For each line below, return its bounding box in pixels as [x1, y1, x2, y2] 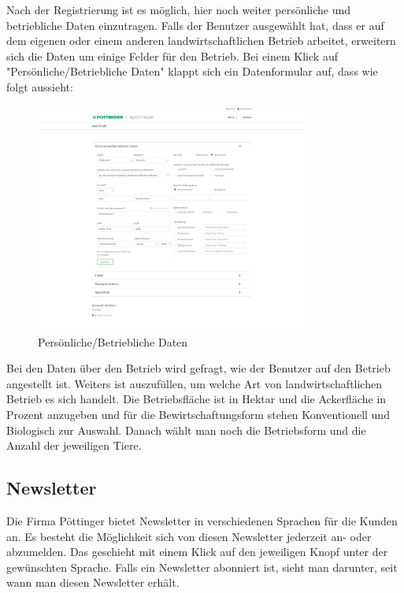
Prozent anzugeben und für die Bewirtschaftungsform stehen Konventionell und [6, 406, 390, 423]
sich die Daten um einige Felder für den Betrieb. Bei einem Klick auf [6, 47, 338, 64]
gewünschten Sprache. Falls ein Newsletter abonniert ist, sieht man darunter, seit [6, 558, 398, 575]
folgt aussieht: [6, 78, 73, 95]
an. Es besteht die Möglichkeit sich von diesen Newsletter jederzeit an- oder [6, 528, 372, 544]
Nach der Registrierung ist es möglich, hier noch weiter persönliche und [6, 2, 351, 17]
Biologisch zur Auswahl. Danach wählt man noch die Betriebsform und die [6, 421, 366, 438]
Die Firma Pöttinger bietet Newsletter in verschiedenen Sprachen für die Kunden [6, 513, 398, 529]
